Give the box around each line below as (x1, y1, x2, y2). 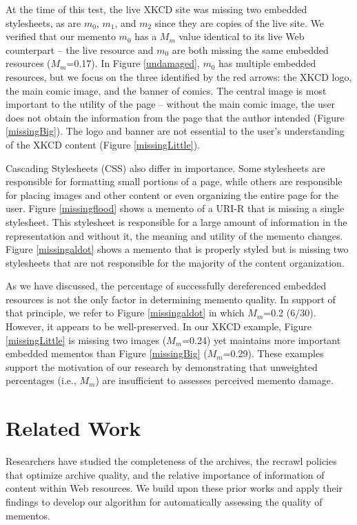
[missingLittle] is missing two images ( (6, 332, 167, 347)
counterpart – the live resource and (6, 42, 154, 57)
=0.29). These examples (223, 346, 324, 361)
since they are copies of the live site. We (154, 15, 325, 30)
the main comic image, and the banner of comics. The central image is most (6, 83, 327, 97)
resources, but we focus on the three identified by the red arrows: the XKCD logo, (6, 69, 352, 84)
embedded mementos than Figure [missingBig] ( (6, 346, 207, 361)
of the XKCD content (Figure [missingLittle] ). (6, 137, 200, 151)
